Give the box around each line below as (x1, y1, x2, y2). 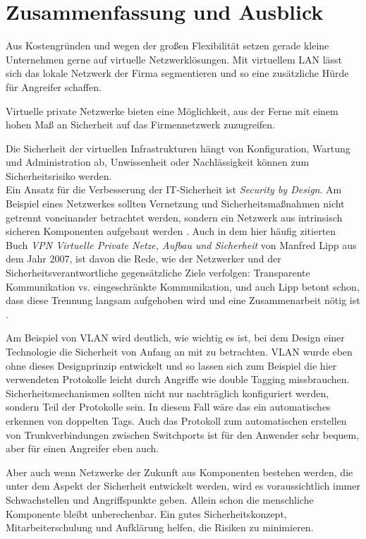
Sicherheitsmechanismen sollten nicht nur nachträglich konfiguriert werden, (6, 385, 329, 400)
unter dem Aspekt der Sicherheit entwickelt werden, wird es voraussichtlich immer (6, 478, 360, 493)
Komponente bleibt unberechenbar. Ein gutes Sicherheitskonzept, (6, 506, 287, 521)
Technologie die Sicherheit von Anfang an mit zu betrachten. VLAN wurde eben (6, 344, 353, 358)
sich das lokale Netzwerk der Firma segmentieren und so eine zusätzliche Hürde (6, 66, 349, 80)
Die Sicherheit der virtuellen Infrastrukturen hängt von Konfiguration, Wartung (6, 140, 350, 155)
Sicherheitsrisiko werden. (6, 168, 112, 183)
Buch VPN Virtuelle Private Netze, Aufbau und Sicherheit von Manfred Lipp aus (6, 237, 357, 252)
